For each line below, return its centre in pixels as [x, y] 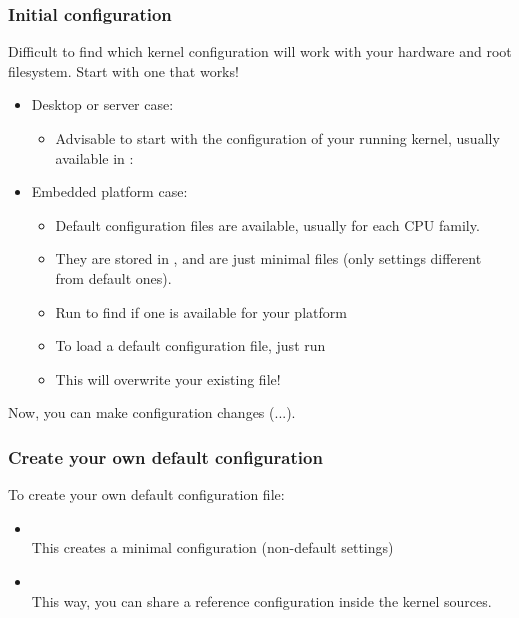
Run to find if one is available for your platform [201, 311]
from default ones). [113, 277]
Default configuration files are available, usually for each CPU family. [267, 224]
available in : [94, 157]
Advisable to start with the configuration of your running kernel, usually [277, 138]
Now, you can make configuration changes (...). [152, 412]
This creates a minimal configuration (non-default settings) [212, 547]
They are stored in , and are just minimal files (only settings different [268, 258]
